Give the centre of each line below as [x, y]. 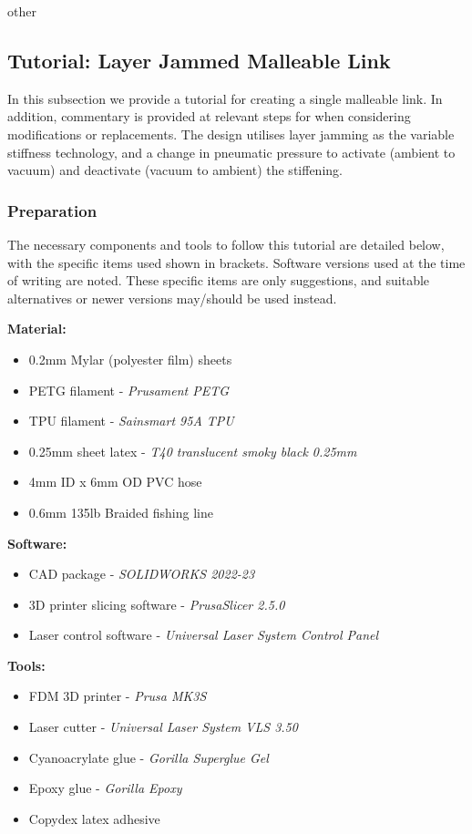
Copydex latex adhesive [94, 818]
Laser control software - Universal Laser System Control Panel [204, 635]
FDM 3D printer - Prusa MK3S [118, 696]
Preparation [52, 210]
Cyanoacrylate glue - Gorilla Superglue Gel [149, 757]
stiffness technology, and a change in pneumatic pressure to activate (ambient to [231, 152]
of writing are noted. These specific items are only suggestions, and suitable [219, 280]
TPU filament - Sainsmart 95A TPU [131, 421]
